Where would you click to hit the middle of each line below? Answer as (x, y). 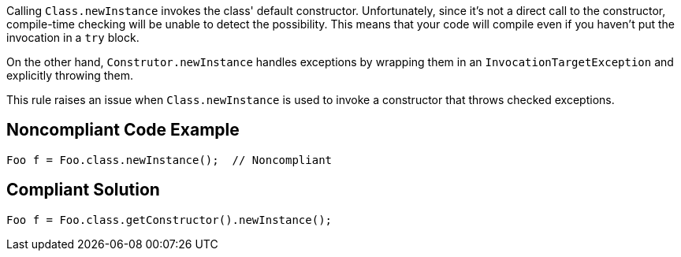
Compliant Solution (83, 190)
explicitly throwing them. (70, 75)
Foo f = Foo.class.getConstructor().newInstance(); (169, 220)
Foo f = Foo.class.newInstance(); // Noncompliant (169, 160)
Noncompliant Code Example (123, 130)
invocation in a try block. (73, 37)
